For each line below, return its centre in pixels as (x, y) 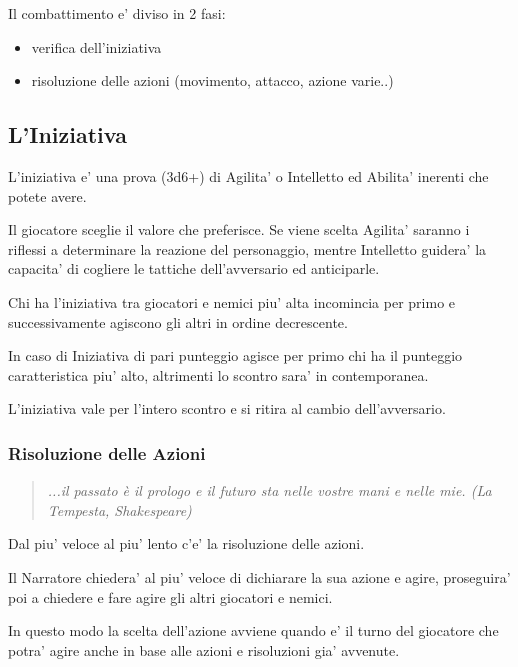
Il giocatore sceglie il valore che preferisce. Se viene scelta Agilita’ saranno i (239, 229)
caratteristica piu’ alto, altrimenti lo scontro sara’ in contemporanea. (218, 374)
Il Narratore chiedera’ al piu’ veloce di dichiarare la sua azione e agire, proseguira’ (259, 576)
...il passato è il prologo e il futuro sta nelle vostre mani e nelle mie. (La (269, 490)
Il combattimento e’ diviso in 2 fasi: (117, 13)
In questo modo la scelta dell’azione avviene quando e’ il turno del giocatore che (253, 630)
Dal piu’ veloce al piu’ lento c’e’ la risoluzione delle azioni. (186, 543)
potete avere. (47, 195)
